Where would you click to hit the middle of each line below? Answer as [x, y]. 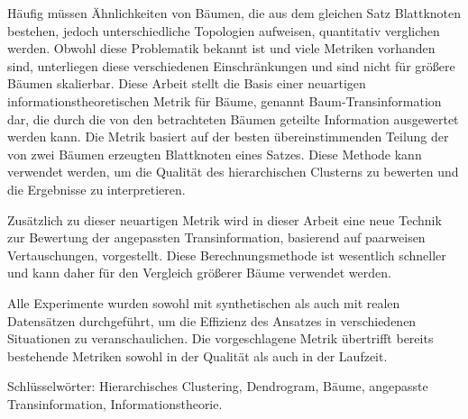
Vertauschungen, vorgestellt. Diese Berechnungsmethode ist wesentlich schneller [227, 255]
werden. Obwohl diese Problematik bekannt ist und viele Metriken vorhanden [221, 48]
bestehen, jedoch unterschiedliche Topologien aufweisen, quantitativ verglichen [224, 30]
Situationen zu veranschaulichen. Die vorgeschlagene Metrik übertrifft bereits [220, 338]
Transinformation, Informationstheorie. [115, 403]
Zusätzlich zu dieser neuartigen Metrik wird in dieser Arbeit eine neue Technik [225, 219]
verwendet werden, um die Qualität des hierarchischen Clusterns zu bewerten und [233, 172]
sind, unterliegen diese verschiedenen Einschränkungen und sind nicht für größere [231, 65]
